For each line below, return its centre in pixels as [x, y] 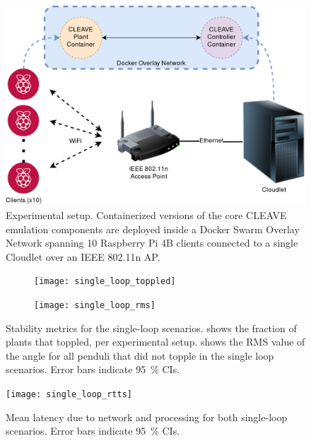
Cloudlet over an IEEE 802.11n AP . [83, 256]
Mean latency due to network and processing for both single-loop [147, 417]
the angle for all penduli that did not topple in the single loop [140, 355]
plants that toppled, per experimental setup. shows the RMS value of [155, 342]
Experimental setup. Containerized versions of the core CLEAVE [146, 214]
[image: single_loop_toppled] [105, 282]
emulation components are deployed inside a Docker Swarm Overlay [153, 229]
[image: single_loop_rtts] [69, 395]
